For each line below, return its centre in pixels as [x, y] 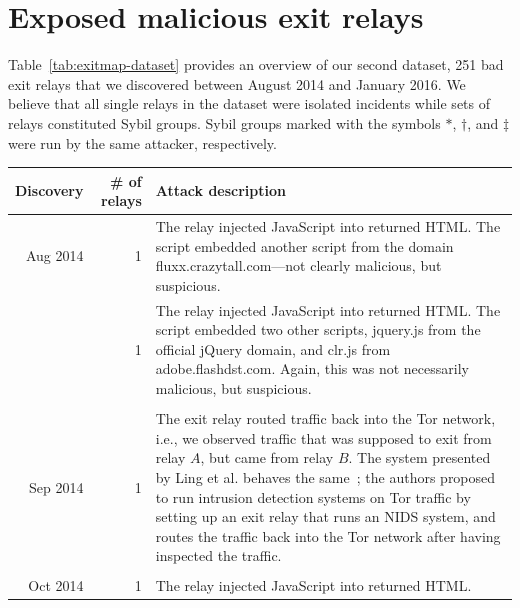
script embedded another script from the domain [304, 245]
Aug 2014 [54, 255]
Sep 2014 [56, 486]
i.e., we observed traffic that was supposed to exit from [323, 437]
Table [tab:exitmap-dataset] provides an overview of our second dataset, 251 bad [256, 64]
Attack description [220, 190]
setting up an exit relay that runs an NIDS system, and [325, 516]
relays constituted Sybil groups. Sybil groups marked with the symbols [224, 122]
